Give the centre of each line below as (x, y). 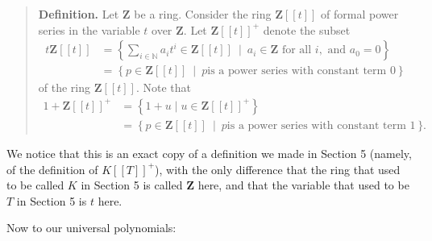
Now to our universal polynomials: (91, 228)
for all (297, 50)
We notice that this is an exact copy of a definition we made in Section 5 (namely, (209, 153)
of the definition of (52, 169)
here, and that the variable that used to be (303, 185)
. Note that (163, 87)
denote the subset (307, 29)
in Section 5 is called (132, 185)
